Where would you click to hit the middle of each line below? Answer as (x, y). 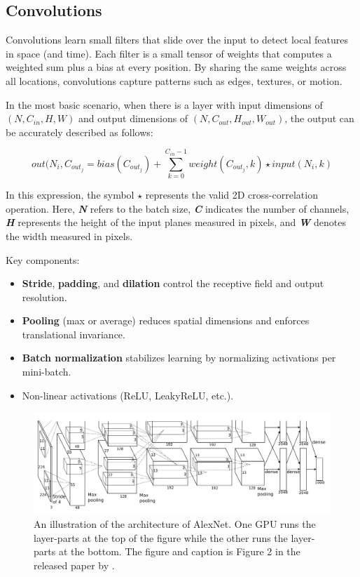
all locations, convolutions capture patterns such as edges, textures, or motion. (174, 80)
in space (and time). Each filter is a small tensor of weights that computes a (169, 53)
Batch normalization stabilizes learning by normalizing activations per (179, 358)
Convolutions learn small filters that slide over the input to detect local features (177, 40)
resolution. (44, 297)
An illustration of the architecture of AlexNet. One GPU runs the (175, 524)
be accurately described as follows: (79, 132)
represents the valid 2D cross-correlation (231, 195)
